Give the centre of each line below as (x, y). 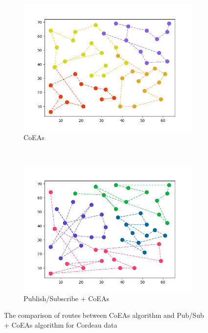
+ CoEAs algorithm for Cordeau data (61, 324)
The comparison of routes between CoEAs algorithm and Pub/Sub (104, 315)
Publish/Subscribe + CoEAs (66, 298)
